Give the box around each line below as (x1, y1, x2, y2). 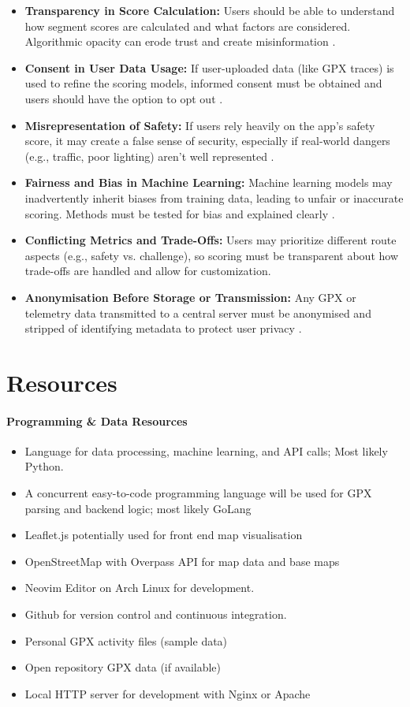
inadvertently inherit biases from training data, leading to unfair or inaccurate (24, 189, 404, 206)
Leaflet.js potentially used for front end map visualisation (24, 527, 303, 543)
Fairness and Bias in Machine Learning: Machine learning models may (24, 174, 393, 191)
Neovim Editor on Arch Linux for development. (24, 579, 255, 596)
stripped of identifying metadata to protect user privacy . (24, 320, 302, 337)
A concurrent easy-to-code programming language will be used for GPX (24, 485, 372, 501)
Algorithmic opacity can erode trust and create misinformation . (24, 33, 336, 50)
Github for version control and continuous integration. (24, 606, 287, 623)
